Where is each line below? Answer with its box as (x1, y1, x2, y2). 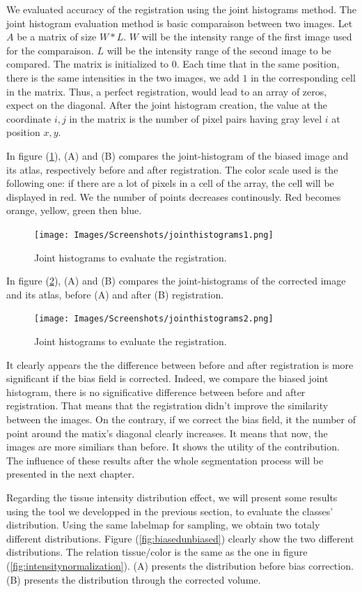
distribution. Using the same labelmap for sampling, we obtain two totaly (6, 517, 320, 532)
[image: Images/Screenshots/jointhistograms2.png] (34, 314, 274, 324)
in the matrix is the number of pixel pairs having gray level (69, 111, 322, 126)
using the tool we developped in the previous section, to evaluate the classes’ (6, 503, 333, 518)
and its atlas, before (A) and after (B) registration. (6, 287, 224, 301)
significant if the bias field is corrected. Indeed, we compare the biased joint (6, 371, 329, 386)
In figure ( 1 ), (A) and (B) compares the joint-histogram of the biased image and (6, 148, 349, 162)
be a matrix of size (17, 29, 97, 44)
